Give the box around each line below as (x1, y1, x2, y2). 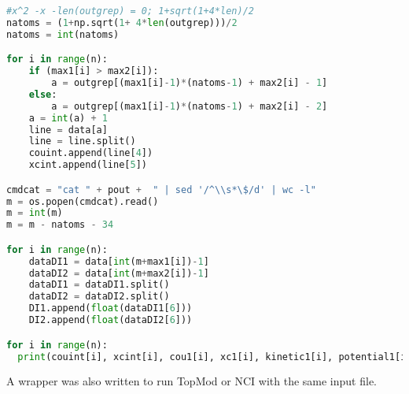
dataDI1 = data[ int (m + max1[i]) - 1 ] (28, 255, 209, 267)
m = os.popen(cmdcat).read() (6, 195, 159, 207)
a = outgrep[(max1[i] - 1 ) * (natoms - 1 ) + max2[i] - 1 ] (51, 77, 328, 89)
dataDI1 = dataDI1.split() (28, 279, 170, 291)
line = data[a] (28, 124, 108, 136)
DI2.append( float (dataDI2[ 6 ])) (28, 314, 193, 326)
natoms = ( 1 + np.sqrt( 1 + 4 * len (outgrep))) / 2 (6, 17, 238, 28)
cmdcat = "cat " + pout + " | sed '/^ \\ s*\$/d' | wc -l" (6, 184, 316, 195)
